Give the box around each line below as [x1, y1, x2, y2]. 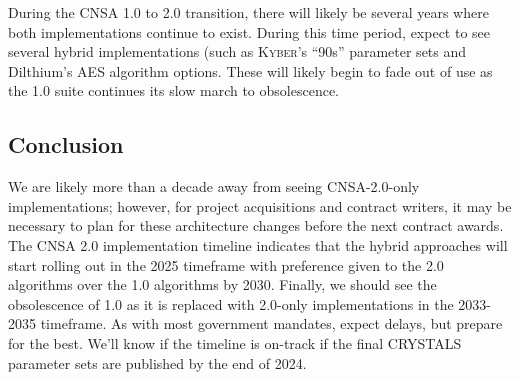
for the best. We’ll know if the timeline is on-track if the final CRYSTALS [8, 332, 462, 353]
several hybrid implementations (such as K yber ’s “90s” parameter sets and [8, 41, 467, 62]
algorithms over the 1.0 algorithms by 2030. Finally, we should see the [8, 274, 437, 295]
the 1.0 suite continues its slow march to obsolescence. [8, 80, 339, 101]
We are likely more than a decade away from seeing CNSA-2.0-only [8, 176, 420, 197]
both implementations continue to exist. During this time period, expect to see [8, 21, 491, 42]
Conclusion [8, 129, 124, 160]
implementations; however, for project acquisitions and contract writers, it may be [8, 195, 512, 216]
